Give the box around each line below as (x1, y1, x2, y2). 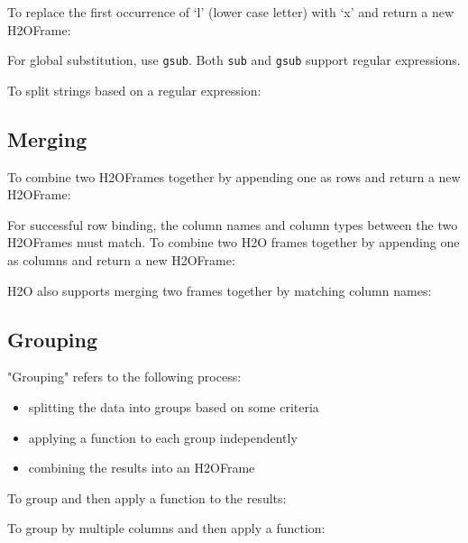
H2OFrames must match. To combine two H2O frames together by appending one (7, 233, 460, 252)
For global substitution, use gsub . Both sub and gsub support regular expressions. (7, 51, 461, 69)
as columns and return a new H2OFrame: (7, 251, 235, 270)
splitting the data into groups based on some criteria (28, 398, 319, 416)
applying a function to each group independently (28, 428, 298, 446)
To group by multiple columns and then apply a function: (7, 519, 326, 538)
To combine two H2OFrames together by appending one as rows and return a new (7, 167, 461, 186)
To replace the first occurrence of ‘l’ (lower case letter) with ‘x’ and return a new (7, 3, 454, 21)
